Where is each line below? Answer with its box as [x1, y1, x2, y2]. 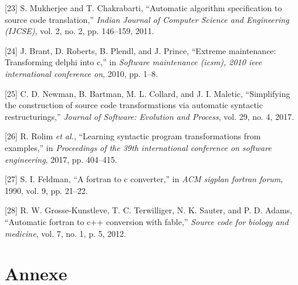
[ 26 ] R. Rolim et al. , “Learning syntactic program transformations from [5, 130, 261, 142]
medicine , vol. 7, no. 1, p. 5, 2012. [5, 227, 126, 239]
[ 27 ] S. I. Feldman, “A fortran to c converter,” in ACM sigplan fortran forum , [5, 173, 283, 185]
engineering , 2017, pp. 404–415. [5, 153, 117, 165]
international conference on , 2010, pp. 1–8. [5, 67, 158, 79]
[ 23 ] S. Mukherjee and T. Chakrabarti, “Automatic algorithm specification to [5, 2, 282, 14]
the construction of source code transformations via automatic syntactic [5, 99, 263, 111]
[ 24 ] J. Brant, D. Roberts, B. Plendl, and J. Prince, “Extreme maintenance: [5, 44, 276, 56]
